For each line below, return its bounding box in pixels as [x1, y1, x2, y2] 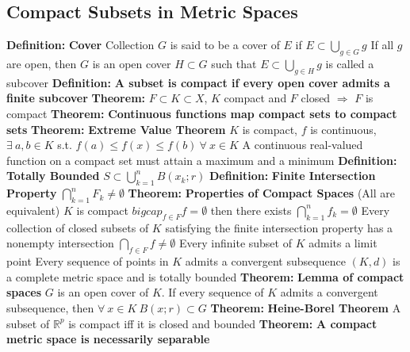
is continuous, [310, 121, 377, 137]
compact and [224, 90, 287, 106]
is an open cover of [57, 284, 149, 300]
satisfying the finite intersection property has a [165, 219, 393, 235]
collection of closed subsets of [6, 219, 149, 235]
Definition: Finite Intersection [209, 167, 376, 184]
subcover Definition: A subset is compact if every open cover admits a [6, 74, 390, 90]
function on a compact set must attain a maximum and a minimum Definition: [6, 151, 397, 168]
